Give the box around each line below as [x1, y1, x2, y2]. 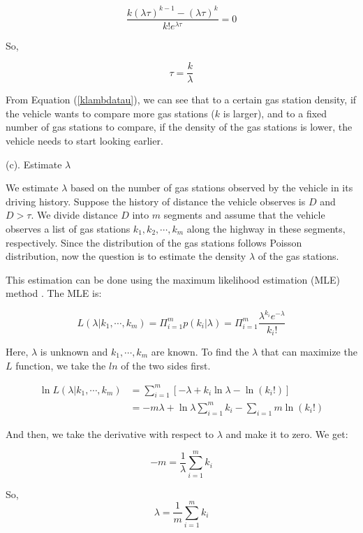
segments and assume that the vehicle [163, 207, 325, 222]
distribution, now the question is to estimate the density [6, 249, 246, 263]
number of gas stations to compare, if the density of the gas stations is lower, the [6, 119, 353, 134]
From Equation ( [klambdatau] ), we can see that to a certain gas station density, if [6, 92, 357, 107]
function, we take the [15, 358, 106, 372]
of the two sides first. [121, 358, 211, 372]
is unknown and [40, 344, 108, 358]
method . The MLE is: [6, 286, 102, 300]
